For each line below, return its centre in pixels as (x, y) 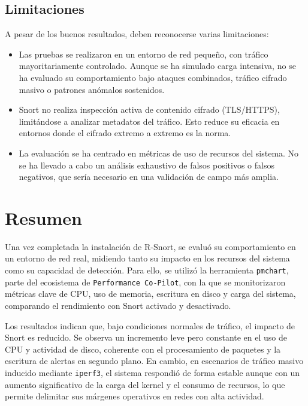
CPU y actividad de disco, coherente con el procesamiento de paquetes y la (143, 349)
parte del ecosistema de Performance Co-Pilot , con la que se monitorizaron (145, 282)
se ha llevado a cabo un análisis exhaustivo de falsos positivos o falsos (147, 165)
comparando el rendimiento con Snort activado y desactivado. (118, 305)
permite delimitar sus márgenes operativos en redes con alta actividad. (135, 396)
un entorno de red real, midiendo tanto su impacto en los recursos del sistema (147, 258)
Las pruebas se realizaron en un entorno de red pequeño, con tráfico (144, 54)
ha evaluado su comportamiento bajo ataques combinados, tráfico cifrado (153, 77)
